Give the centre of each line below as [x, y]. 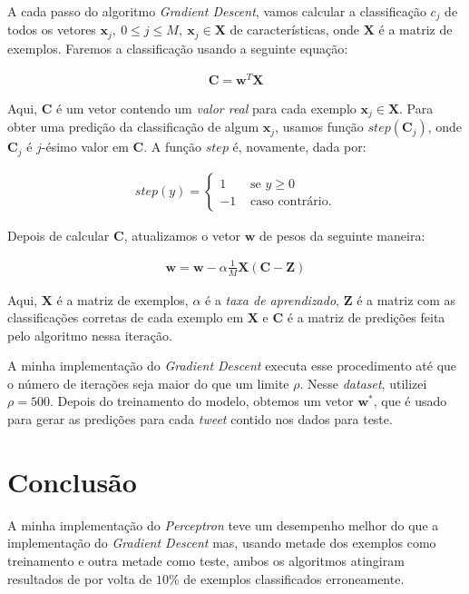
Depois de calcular [59, 235]
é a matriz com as [406, 299]
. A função [173, 147]
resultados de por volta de [80, 578]
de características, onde [295, 30]
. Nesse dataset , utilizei [363, 383]
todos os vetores [52, 30]
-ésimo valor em [85, 147]
